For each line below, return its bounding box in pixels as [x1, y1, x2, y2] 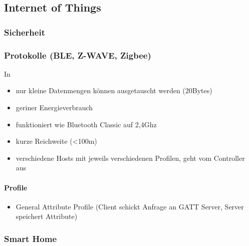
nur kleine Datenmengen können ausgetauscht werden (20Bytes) [16, 85, 212, 96]
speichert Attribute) [16, 211, 78, 221]
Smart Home [4, 232, 57, 244]
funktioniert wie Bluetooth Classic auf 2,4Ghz [16, 119, 157, 129]
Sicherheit [4, 26, 45, 38]
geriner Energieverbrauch [16, 102, 93, 113]
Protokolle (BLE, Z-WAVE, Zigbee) [4, 49, 151, 61]
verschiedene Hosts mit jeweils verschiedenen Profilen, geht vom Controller [16, 152, 245, 163]
